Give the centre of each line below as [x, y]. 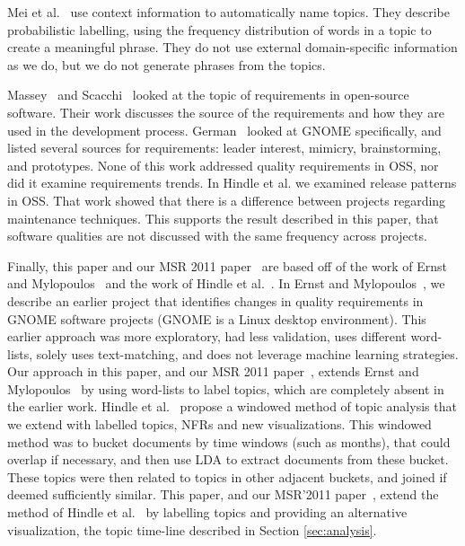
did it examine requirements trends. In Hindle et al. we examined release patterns [232, 183]
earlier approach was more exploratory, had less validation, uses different [207, 336]
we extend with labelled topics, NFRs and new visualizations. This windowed [219, 424]
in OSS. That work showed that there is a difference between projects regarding [227, 200]
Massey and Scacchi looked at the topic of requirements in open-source [208, 95]
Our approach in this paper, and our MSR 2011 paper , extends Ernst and [213, 371]
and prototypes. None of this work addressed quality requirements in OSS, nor [223, 165]
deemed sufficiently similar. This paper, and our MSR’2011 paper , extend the [223, 494]
